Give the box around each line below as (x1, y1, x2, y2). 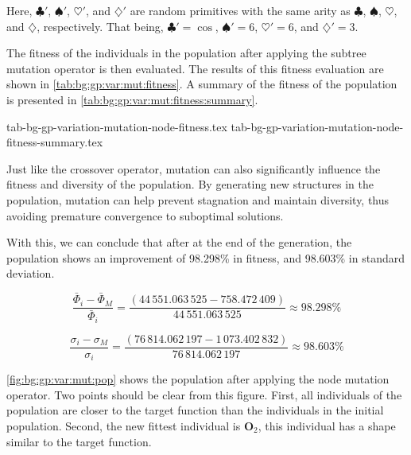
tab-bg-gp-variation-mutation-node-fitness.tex (6, 118, 227, 134)
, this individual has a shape (258, 418, 396, 434)
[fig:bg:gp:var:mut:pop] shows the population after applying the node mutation (6, 371, 390, 387)
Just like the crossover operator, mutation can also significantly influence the (6, 160, 381, 177)
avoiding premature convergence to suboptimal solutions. (6, 207, 284, 224)
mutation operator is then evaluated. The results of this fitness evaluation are (6, 60, 384, 76)
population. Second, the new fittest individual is (6, 418, 241, 434)
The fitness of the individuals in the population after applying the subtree (6, 45, 366, 61)
